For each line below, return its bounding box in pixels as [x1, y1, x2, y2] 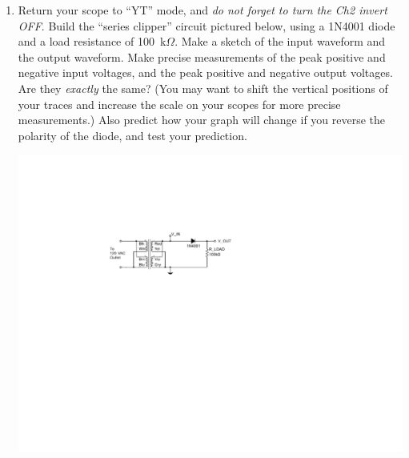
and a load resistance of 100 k [18, 33, 166, 50]
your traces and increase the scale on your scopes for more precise [18, 95, 341, 112]
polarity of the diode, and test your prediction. [18, 127, 247, 143]
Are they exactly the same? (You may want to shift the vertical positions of [18, 79, 388, 96]
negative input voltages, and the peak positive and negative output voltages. [18, 64, 393, 81]
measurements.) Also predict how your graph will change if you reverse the [18, 111, 386, 128]
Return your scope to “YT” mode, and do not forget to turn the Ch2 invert [18, 2, 387, 18]
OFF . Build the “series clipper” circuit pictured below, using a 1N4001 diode [18, 17, 395, 34]
